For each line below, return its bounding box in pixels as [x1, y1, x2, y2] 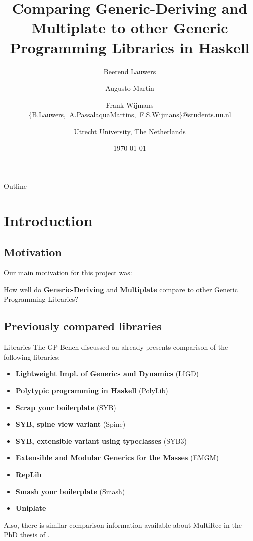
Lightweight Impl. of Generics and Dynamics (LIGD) [15, 368, 199, 379]
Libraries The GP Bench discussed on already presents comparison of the [4, 342, 228, 352]
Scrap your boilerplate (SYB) [15, 402, 116, 412]
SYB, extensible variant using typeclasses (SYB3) [15, 435, 187, 446]
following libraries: [4, 351, 60, 362]
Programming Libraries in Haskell [10, 37, 250, 57]
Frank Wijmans [106, 99, 154, 110]
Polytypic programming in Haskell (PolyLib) [15, 385, 168, 395]
